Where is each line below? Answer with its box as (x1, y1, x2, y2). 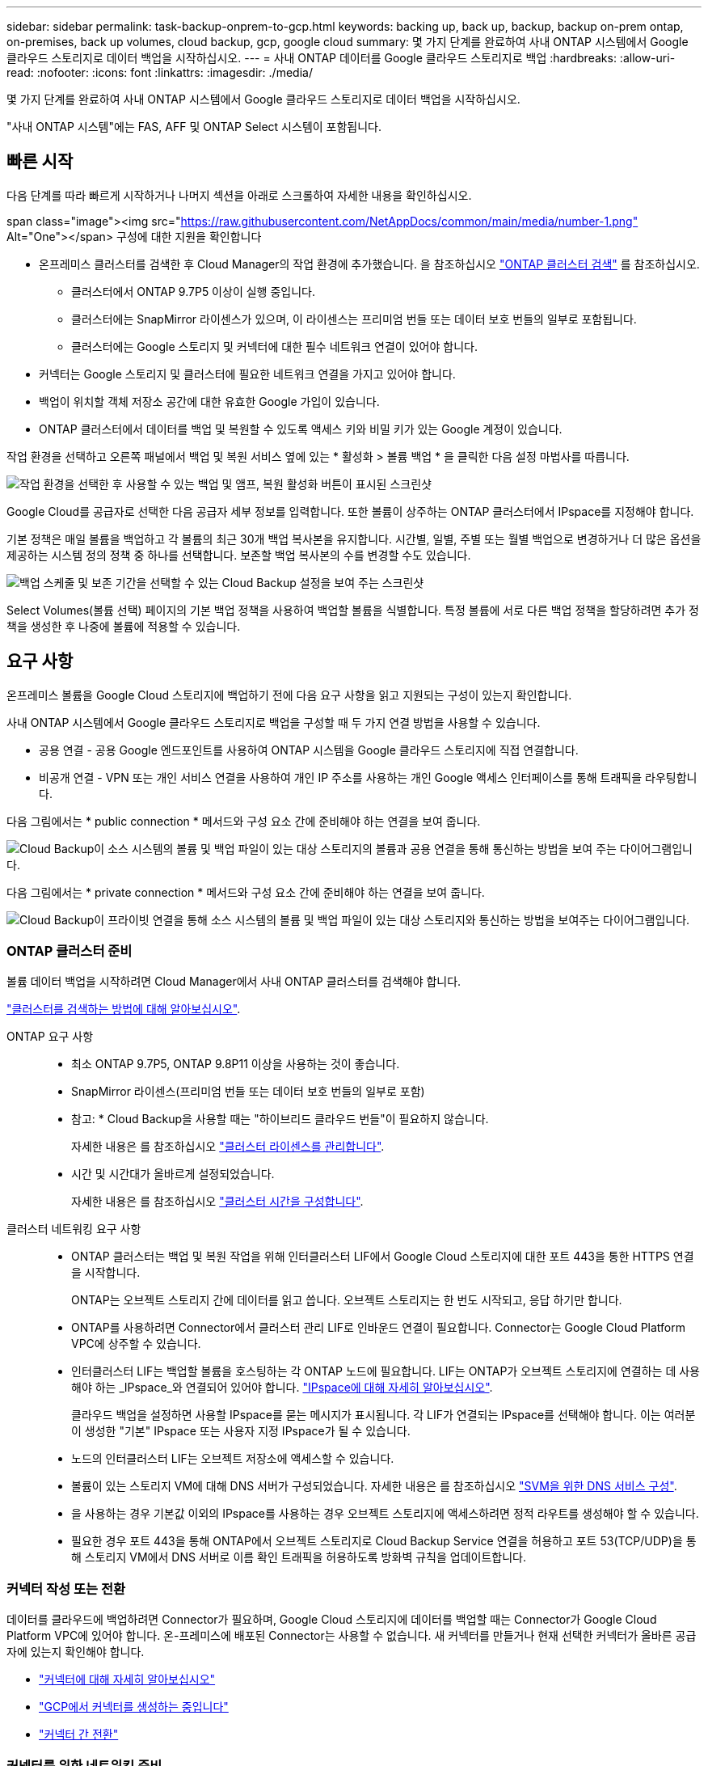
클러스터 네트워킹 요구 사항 (6, 1222, 141, 1236)
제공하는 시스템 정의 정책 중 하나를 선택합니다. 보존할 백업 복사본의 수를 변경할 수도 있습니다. (6, 547, 471, 562)
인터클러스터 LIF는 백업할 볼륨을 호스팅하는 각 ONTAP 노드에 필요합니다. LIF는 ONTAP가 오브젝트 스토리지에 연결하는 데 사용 (71, 1364, 700, 1379)
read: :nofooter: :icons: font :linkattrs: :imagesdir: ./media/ (6, 65, 313, 79)
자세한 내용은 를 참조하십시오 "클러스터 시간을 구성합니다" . (71, 1194, 364, 1209)
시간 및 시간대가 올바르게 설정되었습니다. (71, 1167, 275, 1181)
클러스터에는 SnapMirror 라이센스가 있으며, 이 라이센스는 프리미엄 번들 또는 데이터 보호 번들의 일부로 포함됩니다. (71, 311, 637, 326)
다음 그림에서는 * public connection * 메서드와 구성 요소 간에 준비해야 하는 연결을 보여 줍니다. (6, 813, 481, 828)
